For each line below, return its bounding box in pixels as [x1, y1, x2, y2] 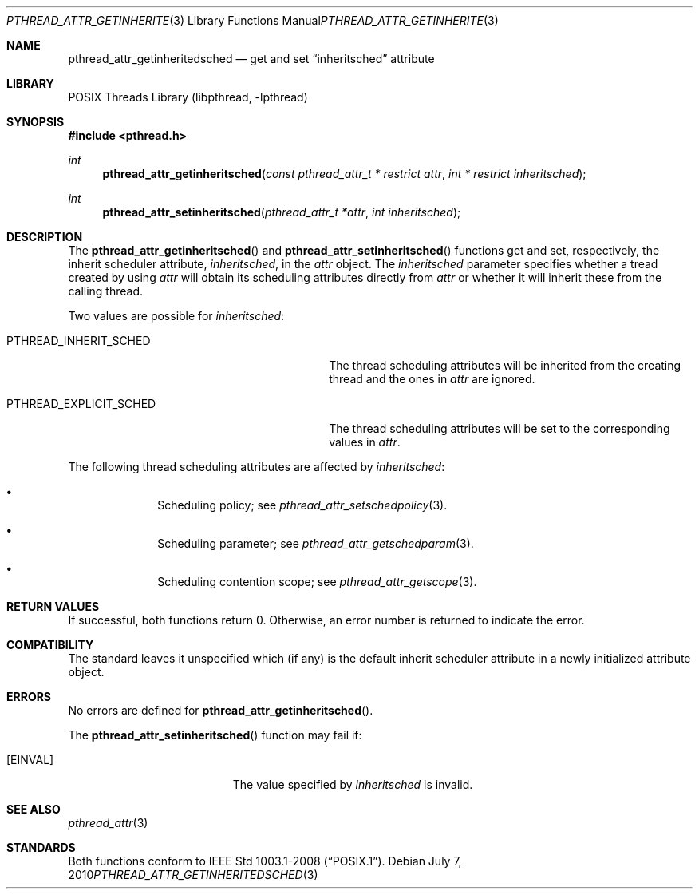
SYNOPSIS [6, 115, 65, 129]
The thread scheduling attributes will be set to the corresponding [329, 422, 670, 435]
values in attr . [329, 435, 401, 449]
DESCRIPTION [6, 230, 83, 244]
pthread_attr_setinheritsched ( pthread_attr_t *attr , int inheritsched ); [102, 205, 461, 219]
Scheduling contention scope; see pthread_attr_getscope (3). [157, 575, 477, 588]
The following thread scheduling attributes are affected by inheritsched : [68, 460, 445, 473]
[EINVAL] [6, 753, 54, 766]
